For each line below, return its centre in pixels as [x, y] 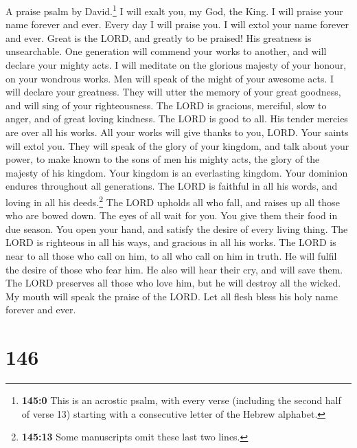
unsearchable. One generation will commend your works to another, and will [166, 51]
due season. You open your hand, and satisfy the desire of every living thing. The [177, 228]
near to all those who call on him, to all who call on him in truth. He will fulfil [171, 256]
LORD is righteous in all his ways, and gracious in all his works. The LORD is [171, 242]
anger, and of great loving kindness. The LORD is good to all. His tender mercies [177, 119]
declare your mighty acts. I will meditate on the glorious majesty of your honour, [176, 65]
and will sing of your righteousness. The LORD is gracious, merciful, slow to [166, 105]
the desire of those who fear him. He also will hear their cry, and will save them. [174, 269]
